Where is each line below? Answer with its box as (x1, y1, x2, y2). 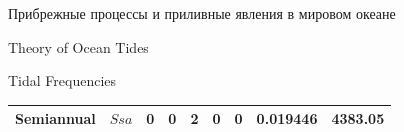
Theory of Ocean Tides (8, 36, 149, 57)
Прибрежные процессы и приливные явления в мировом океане (8, 3, 396, 23)
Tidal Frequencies (8, 70, 117, 91)
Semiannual (15, 108, 96, 129)
